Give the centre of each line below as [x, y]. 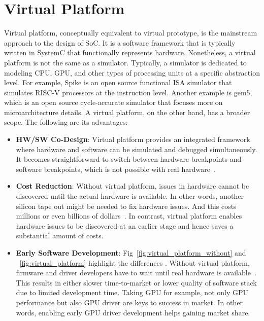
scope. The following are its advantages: [66, 122]
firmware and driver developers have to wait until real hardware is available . [136, 273]
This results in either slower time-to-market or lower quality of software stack [136, 282]
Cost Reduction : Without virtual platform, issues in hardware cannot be [133, 186]
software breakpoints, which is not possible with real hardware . [116, 169]
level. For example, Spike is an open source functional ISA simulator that [118, 82]
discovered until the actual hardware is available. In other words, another [130, 196]
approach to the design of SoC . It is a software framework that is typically [120, 42]
